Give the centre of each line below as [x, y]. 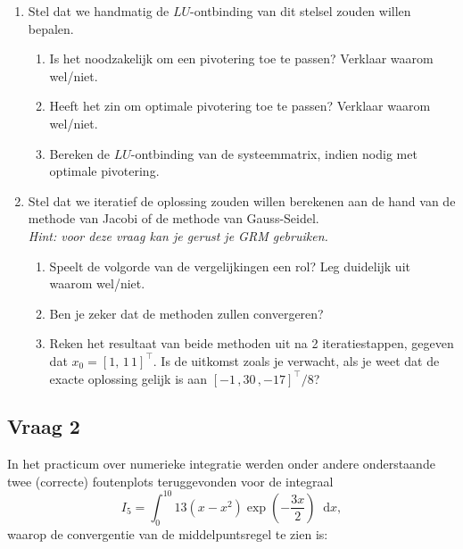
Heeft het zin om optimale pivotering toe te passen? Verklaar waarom [240, 106]
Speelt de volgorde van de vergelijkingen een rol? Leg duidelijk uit [230, 266]
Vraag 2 [44, 426]
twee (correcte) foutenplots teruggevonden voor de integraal [170, 481]
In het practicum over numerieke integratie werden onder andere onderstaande [221, 464]
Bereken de [80, 153]
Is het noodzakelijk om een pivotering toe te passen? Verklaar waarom [241, 58]
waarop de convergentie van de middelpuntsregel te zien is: [168, 533]
